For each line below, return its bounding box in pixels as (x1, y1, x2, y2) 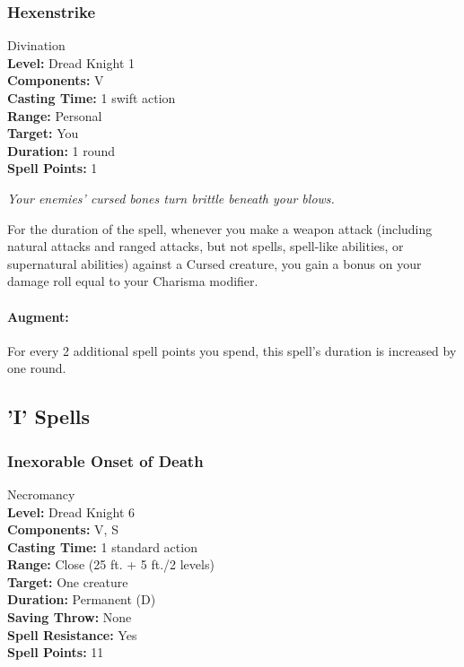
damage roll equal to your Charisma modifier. (7, 272, 258, 290)
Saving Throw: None (7, 608, 132, 627)
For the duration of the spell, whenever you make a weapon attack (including (7, 219, 433, 238)
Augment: (7, 307, 69, 325)
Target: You (7, 124, 79, 143)
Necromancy (7, 484, 75, 503)
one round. (7, 359, 66, 377)
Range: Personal (7, 106, 102, 125)
